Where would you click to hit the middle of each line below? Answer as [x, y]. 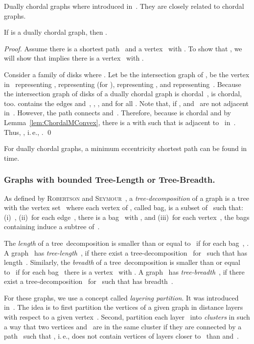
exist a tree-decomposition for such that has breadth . [89, 281]
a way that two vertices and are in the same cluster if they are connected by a [123, 326]
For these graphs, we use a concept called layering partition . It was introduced [121, 297]
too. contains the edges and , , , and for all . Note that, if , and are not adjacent [126, 103]
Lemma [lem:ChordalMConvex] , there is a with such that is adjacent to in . [120, 122]
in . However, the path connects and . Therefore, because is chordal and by [117, 113]
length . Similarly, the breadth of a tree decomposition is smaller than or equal [122, 262]
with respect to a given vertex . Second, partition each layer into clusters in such [127, 317]
